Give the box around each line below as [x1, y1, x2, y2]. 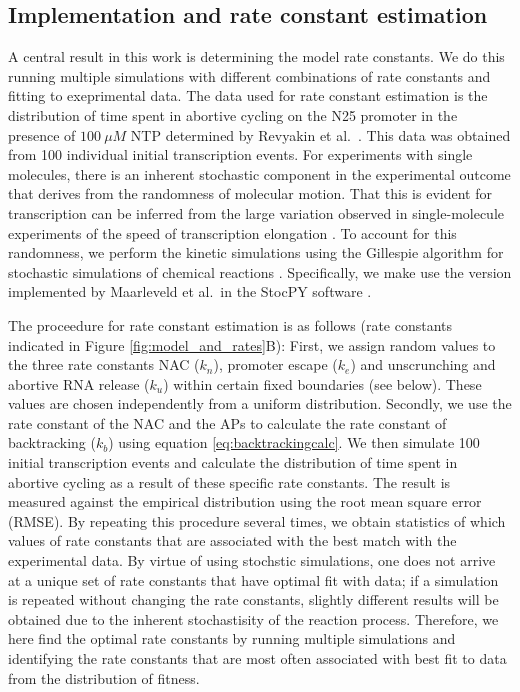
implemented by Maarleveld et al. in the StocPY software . [8, 281, 372, 302]
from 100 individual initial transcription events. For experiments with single [8, 144, 473, 165]
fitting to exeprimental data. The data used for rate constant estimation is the [8, 85, 488, 106]
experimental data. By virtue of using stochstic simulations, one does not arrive [8, 550, 496, 571]
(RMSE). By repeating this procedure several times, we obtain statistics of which [8, 510, 506, 531]
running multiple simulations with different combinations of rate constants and [8, 65, 491, 86]
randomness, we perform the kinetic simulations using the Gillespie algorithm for [8, 242, 504, 263]
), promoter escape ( [213, 354, 338, 375]
